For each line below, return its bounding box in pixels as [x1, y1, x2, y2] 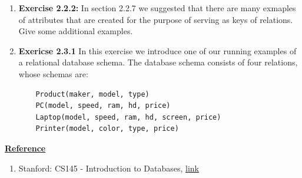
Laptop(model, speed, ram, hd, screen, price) [35, 113, 221, 121]
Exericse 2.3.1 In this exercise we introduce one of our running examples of [18, 44, 297, 57]
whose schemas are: [18, 67, 88, 80]
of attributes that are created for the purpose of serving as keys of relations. [18, 13, 293, 25]
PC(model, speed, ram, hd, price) [35, 101, 171, 110]
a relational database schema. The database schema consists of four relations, [18, 56, 298, 68]
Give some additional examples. [18, 25, 133, 37]
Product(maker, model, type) [35, 90, 150, 98]
